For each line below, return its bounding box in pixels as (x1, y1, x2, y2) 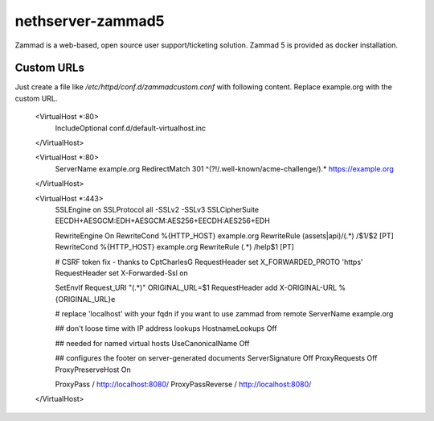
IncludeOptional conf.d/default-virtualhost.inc (55, 123, 207, 133)
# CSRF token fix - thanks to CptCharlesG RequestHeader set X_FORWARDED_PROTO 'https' (55, 257, 363, 266)
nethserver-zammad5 (14, 12, 165, 30)
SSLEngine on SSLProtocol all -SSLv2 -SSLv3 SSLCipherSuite (55, 204, 260, 214)
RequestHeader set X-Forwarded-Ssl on (55, 268, 188, 278)
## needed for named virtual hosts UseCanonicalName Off (55, 338, 250, 348)
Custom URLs (14, 61, 84, 75)
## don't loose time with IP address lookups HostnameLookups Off (55, 324, 277, 333)
